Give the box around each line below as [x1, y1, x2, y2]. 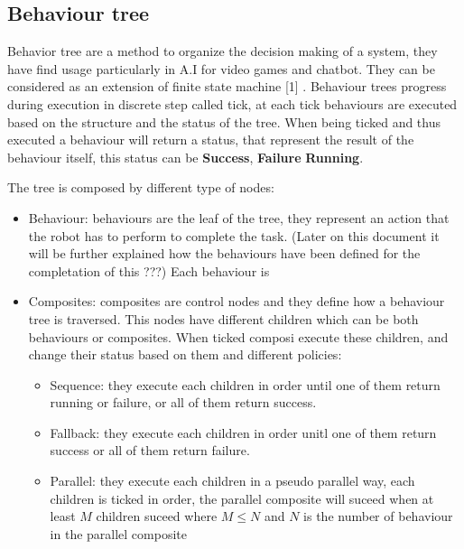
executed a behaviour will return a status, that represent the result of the [7, 130, 414, 149]
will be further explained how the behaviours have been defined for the [28, 244, 421, 263]
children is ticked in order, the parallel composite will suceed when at [50, 489, 434, 507]
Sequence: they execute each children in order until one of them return [50, 375, 441, 394]
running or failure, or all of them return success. [50, 393, 317, 412]
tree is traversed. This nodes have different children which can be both [28, 309, 419, 328]
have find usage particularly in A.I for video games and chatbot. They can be [7, 59, 435, 78]
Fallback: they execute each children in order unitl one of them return [50, 423, 437, 442]
